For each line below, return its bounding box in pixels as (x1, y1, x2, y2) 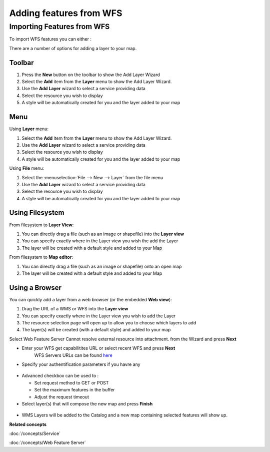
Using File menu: (9, 165, 44, 171)
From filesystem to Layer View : (9, 222, 74, 228)
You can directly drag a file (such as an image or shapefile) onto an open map (21, 263, 182, 269)
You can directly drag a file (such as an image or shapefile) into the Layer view (21, 231, 184, 237)
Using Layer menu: (9, 126, 48, 132)
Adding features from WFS (9, 8, 122, 19)
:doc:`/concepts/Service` (9, 430, 61, 436)
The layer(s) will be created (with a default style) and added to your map (21, 327, 171, 333)
